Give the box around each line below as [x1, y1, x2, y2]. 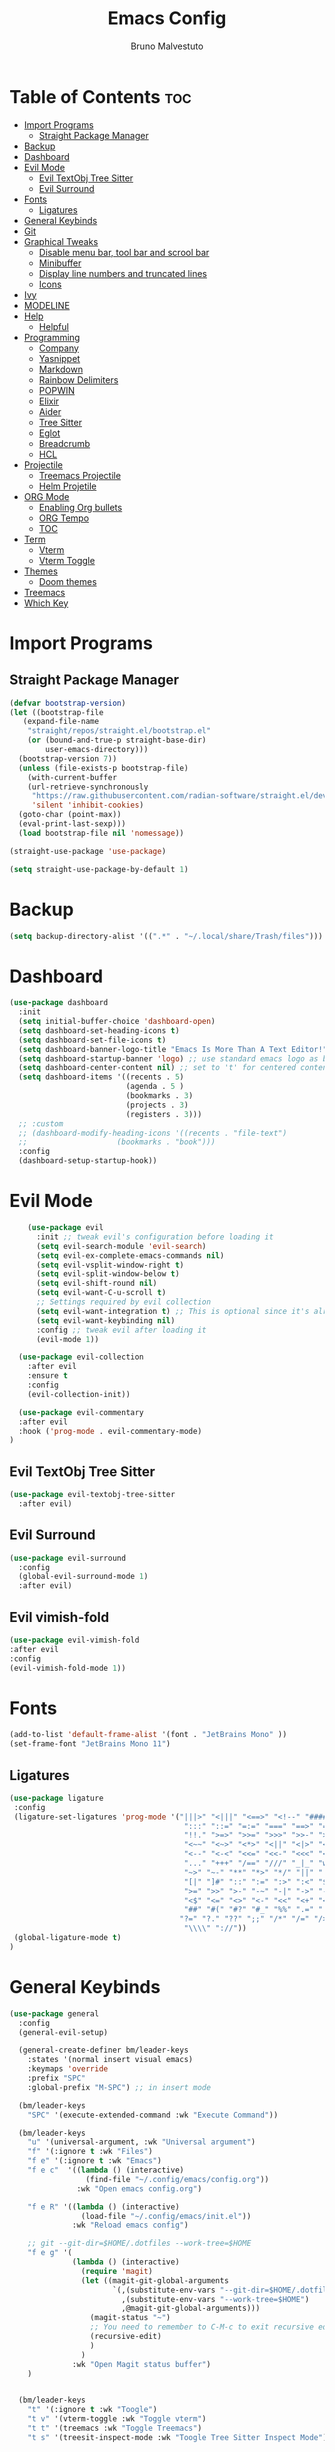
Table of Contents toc [9, 85, 192, 108]
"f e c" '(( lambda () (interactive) [27, 2165, 185, 2175]
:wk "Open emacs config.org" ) [76, 2183, 202, 2194]
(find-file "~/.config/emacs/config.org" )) [85, 2174, 270, 2184]
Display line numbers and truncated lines [38, 267, 207, 279]
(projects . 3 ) [125, 1100, 189, 1110]
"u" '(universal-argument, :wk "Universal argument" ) [27, 2137, 256, 2147]
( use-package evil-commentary [18, 1407, 144, 1417]
